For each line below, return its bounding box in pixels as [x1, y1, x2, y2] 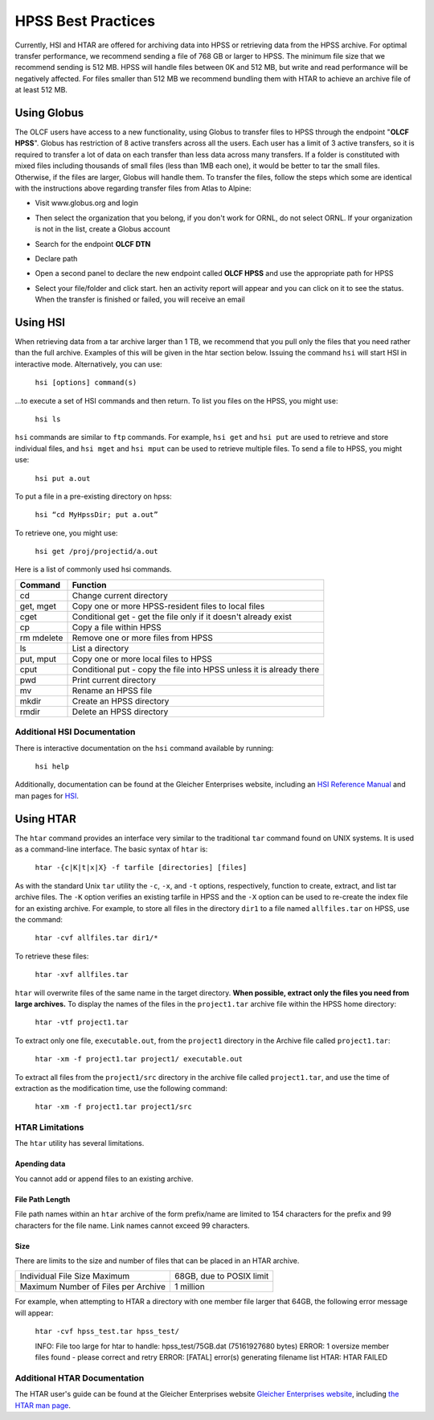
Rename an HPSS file [72, 684, 153, 696]
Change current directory [72, 589, 168, 601]
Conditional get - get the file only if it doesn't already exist [72, 611, 293, 622]
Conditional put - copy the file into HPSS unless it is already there [72, 663, 320, 675]
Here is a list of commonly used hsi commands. [14, 564, 172, 574]
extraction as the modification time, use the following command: [14, 1083, 228, 1093]
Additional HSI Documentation [14, 726, 136, 737]
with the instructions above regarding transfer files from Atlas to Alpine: [14, 183, 252, 193]
